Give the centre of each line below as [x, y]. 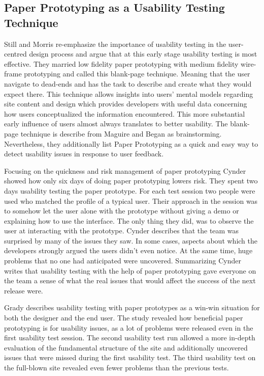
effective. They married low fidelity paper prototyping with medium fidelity [121, 63]
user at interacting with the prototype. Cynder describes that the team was [122, 231]
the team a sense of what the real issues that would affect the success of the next [130, 280]
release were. [24, 290]
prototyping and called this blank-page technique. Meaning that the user [137, 74]
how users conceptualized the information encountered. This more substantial [125, 113]
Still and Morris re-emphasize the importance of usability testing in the [115, 44]
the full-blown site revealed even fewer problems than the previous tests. [117, 367]
